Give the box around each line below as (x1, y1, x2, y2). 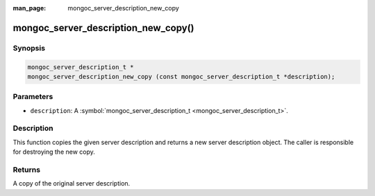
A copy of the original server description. (12, 179, 131, 188)
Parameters (12, 92, 53, 102)
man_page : (12, 4, 47, 12)
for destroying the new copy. (12, 148, 95, 156)
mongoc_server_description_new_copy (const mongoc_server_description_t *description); (27, 73, 335, 80)
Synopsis (12, 43, 45, 53)
